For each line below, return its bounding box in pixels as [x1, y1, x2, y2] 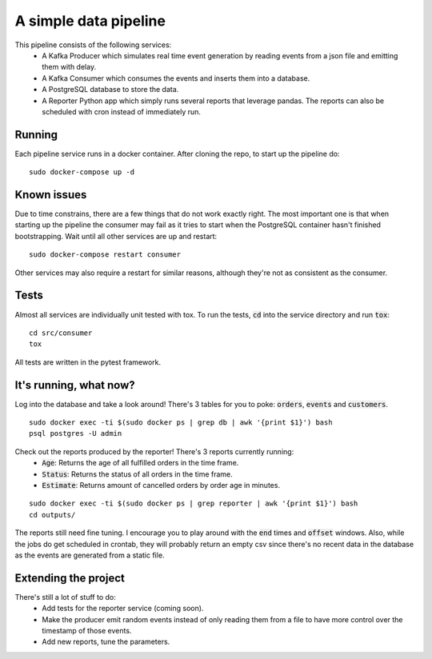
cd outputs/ [29, 510, 76, 519]
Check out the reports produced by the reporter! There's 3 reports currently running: [14, 446, 294, 456]
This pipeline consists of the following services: [14, 40, 172, 50]
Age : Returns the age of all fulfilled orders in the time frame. [42, 458, 239, 468]
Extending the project [14, 571, 126, 585]
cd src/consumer [29, 328, 93, 337]
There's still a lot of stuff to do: [14, 592, 116, 601]
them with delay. [42, 62, 96, 72]
